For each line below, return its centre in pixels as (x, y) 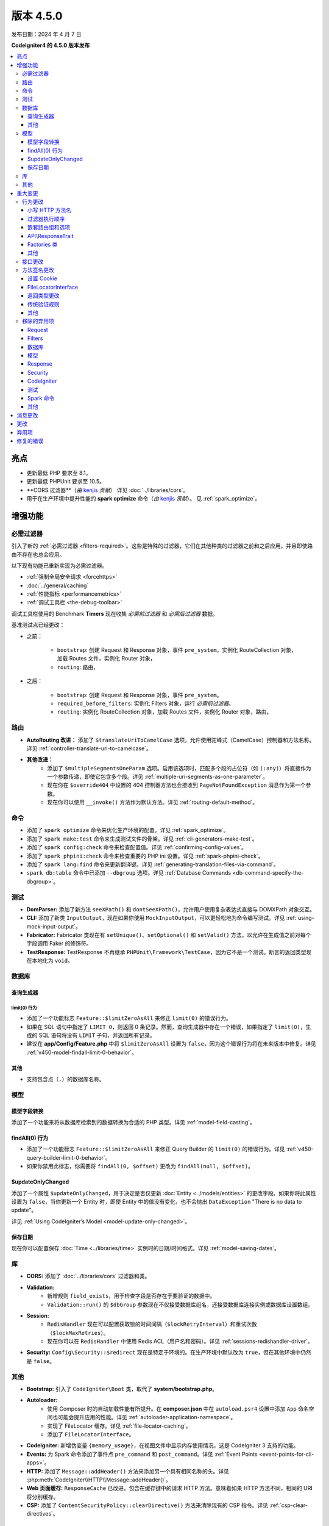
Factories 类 (43, 244)
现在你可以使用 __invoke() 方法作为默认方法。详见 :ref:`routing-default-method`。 (153, 802)
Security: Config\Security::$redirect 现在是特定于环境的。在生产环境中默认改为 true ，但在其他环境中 (164, 1353)
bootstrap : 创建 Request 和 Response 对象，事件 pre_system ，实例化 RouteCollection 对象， (177, 650)
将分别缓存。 (43, 1497)
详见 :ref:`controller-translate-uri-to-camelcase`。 (89, 748)
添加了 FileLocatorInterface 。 (91, 1434)
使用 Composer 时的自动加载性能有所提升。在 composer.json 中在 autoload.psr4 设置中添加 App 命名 (178, 1408)
